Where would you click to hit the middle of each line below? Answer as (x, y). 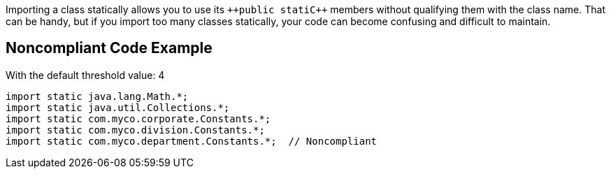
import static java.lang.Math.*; (97, 96)
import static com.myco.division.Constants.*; (135, 130)
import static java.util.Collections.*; (118, 107)
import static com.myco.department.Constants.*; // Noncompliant (192, 141)
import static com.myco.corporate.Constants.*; (138, 118)
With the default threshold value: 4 (85, 75)
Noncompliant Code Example (109, 48)
